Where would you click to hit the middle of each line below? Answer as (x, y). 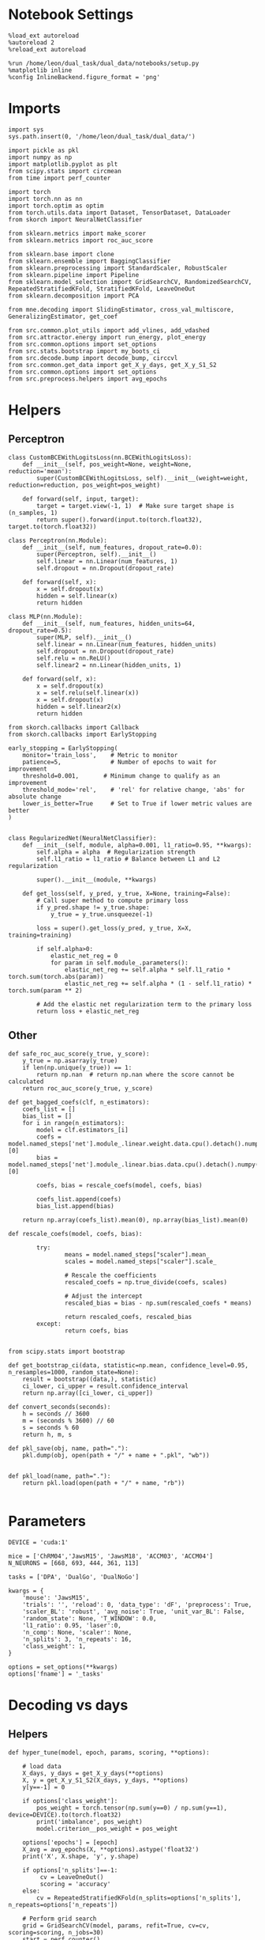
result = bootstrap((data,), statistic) (90, 1379)
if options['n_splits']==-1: (70, 1870)
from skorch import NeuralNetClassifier (76, 219)
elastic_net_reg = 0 (84, 956)
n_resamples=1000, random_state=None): (74, 1372)
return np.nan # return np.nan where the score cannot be (136, 1074)
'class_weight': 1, (54, 1646)
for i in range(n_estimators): (74, 1123)
